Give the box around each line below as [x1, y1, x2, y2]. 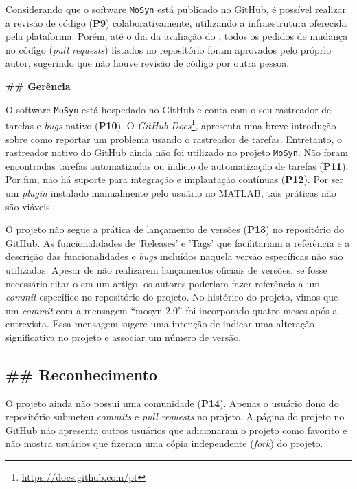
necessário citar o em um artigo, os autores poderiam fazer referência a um [5, 276, 320, 290]
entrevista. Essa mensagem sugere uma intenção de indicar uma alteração [5, 316, 314, 331]
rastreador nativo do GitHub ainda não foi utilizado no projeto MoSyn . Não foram [5, 145, 349, 160]
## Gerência [5, 79, 71, 94]
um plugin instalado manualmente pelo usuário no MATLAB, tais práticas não [5, 185, 336, 199]
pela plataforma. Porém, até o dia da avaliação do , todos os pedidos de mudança [5, 29, 348, 43]
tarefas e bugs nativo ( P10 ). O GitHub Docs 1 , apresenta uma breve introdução [5, 116, 336, 132]
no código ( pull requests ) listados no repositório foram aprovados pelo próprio [5, 42, 332, 56]
